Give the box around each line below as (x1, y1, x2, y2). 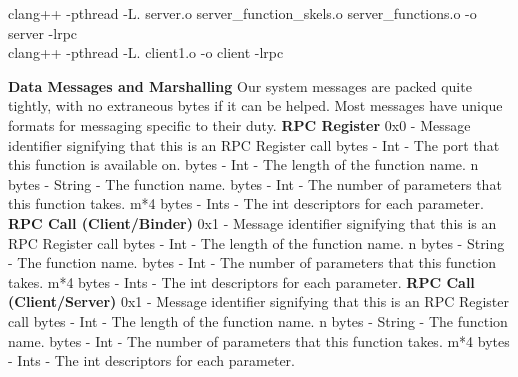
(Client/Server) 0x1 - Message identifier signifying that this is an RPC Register (8, 291, 510, 312)
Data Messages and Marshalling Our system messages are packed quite (8, 75, 472, 96)
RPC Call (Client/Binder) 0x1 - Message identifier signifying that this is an (8, 212, 497, 233)
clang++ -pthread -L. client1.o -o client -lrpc (8, 42, 284, 63)
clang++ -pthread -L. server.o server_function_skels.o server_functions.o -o (8, 3, 477, 23)
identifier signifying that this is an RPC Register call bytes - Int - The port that (8, 134, 500, 155)
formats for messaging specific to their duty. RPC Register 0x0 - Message (8, 114, 471, 135)
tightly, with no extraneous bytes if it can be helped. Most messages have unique (8, 95, 503, 116)
